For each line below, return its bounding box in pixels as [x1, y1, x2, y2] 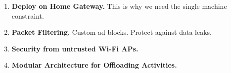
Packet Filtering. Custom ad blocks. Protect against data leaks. [11, 27, 212, 37]
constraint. [11, 10, 44, 21]
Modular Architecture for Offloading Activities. [11, 60, 177, 70]
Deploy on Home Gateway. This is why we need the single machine [11, 1, 227, 11]
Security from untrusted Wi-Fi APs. [11, 43, 139, 53]
